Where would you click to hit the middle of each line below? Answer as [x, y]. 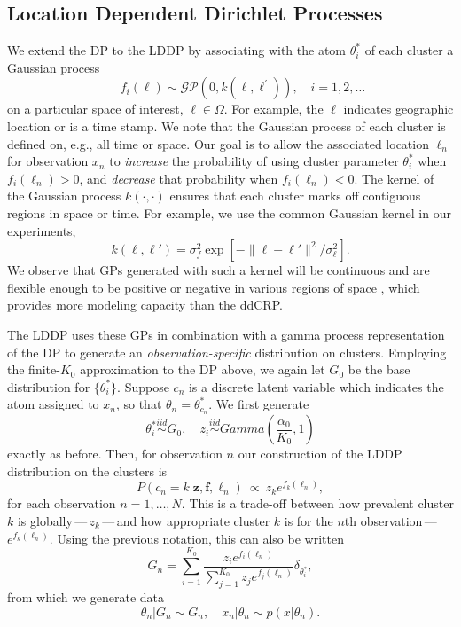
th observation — [391, 520]
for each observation [62, 503]
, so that [139, 404]
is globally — [52, 520]
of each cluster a [409, 50]
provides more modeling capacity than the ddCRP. [145, 305]
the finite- [34, 369]
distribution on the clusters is [87, 470]
